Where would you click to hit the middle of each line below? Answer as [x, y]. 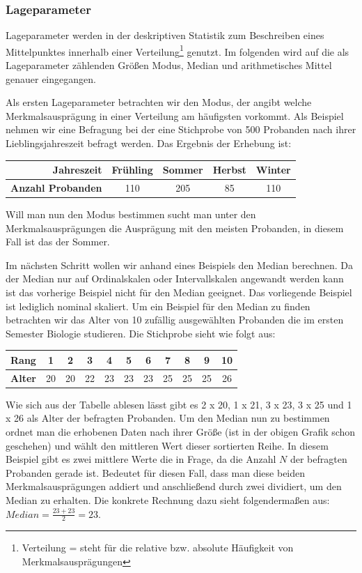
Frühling [132, 170]
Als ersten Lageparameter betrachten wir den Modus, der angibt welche [159, 102]
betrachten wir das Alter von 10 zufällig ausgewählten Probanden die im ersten [175, 320]
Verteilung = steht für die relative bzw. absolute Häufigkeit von [158, 548]
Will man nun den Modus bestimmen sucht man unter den [131, 214]
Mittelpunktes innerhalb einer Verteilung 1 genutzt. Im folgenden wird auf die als [178, 50]
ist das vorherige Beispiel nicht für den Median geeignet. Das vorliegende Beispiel [179, 292]
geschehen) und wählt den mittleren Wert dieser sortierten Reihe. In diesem [167, 445]
